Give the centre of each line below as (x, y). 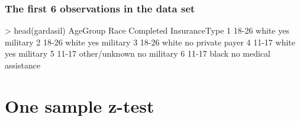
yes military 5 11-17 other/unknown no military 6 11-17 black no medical (138, 53)
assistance (23, 65)
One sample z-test (80, 105)
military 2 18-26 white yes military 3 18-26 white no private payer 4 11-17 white (150, 42)
